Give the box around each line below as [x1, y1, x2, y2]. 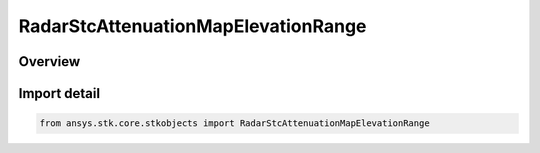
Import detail [18, 85, 100, 102]
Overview [18, 53, 81, 70]
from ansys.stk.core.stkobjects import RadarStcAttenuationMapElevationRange [39, 118, 430, 129]
